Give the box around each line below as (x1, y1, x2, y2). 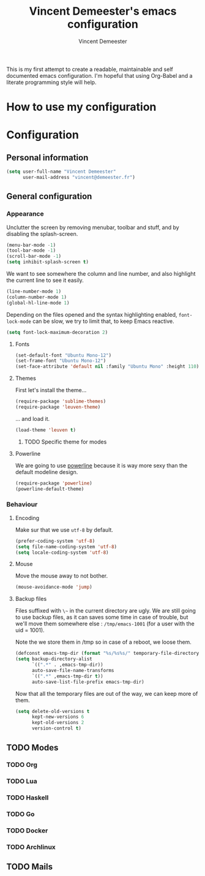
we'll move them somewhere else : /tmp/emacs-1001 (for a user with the (15, 620, 195, 627)
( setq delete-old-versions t (15, 708, 90, 714)
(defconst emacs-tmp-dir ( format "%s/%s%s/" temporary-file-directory (15, 651, 199, 657)
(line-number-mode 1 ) (6, 289, 62, 295)
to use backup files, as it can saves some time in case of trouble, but (15, 614, 188, 621)
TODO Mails (6, 862, 53, 872)
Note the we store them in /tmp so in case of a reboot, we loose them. (15, 638, 192, 646)
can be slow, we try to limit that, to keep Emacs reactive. (32, 317, 174, 325)
